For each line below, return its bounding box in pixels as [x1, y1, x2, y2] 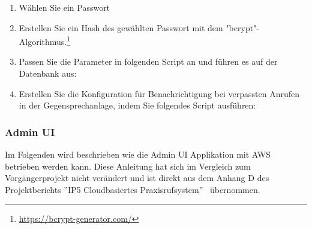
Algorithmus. [19, 35, 67, 47]
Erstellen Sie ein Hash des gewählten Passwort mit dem [19, 21, 223, 34]
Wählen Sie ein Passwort [19, 1, 110, 13]
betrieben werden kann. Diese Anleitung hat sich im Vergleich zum [5, 159, 251, 172]
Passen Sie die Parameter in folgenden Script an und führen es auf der [19, 55, 278, 68]
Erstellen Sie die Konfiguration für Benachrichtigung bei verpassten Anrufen [19, 87, 299, 100]
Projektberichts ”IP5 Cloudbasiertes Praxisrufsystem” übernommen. [5, 183, 260, 195]
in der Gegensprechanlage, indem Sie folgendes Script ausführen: [19, 99, 256, 112]
